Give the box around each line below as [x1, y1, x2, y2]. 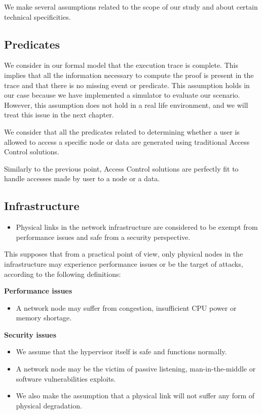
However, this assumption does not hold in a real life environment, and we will [4, 99, 248, 110]
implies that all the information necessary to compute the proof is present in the [4, 69, 254, 80]
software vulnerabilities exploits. [16, 373, 116, 384]
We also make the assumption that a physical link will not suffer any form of [16, 390, 255, 401]
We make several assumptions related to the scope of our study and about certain [4, 2, 258, 12]
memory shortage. [16, 312, 72, 323]
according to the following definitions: [4, 268, 121, 279]
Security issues [4, 329, 57, 340]
